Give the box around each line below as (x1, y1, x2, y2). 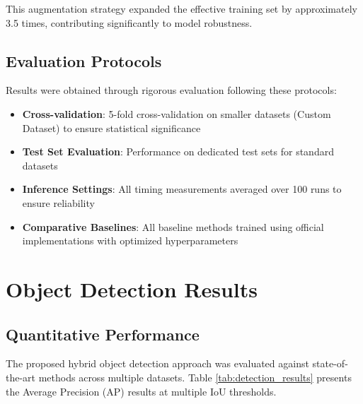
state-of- (312, 356, 348, 371)
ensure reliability (22, 195, 95, 210)
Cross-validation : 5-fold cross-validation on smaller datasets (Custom (22, 106, 331, 121)
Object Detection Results (6, 274, 258, 303)
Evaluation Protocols (6, 49, 162, 71)
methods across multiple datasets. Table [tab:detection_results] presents (38, 369, 352, 384)
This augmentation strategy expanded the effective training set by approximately (6, 1, 357, 16)
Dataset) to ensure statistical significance (22, 120, 201, 135)
